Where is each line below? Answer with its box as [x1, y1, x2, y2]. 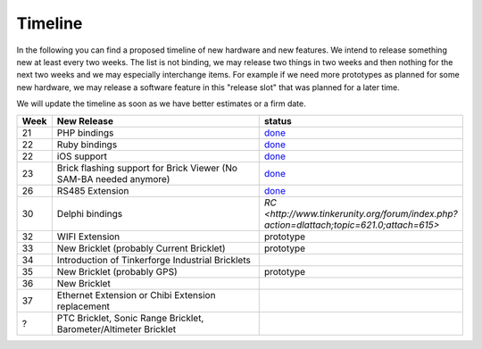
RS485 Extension [56, 184, 129, 196]
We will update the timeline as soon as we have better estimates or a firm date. [16, 98, 307, 109]
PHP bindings [56, 126, 114, 138]
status [263, 114, 292, 127]
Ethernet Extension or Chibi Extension [56, 288, 216, 301]
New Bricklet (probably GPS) [56, 265, 178, 278]
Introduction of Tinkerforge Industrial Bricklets [56, 253, 252, 266]
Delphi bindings [56, 207, 123, 220]
